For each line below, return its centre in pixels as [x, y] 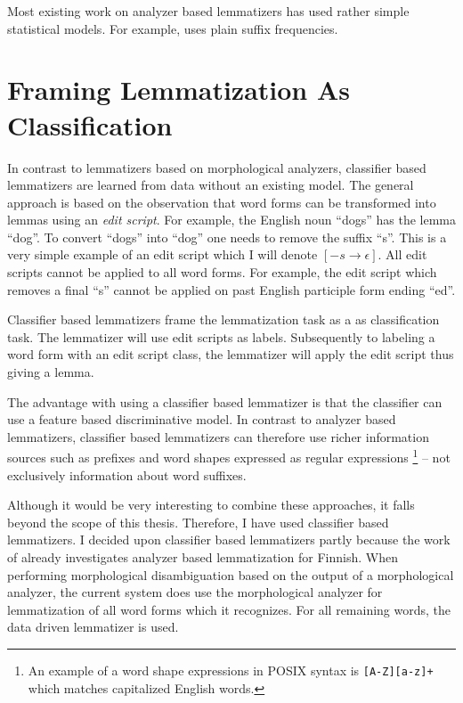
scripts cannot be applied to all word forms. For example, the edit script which [222, 272]
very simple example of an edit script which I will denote [162, 254]
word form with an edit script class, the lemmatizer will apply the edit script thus [231, 354]
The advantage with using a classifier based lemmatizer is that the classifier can [225, 401]
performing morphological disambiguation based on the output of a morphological [231, 574]
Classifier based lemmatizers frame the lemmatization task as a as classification [223, 319]
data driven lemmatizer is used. [93, 627]
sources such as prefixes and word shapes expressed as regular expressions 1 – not [229, 456]
